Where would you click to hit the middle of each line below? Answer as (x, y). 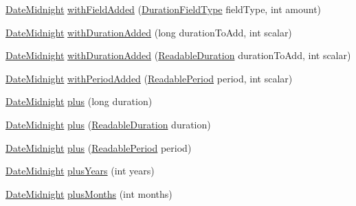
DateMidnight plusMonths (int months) (89, 193)
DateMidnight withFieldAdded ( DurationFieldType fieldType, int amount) (164, 9)
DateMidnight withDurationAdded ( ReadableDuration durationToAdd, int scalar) (178, 55)
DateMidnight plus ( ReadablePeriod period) (99, 147)
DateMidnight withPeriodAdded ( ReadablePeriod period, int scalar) (149, 78)
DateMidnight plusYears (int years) (80, 171)
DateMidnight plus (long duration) (79, 101)
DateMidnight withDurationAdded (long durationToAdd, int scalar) (149, 32)
